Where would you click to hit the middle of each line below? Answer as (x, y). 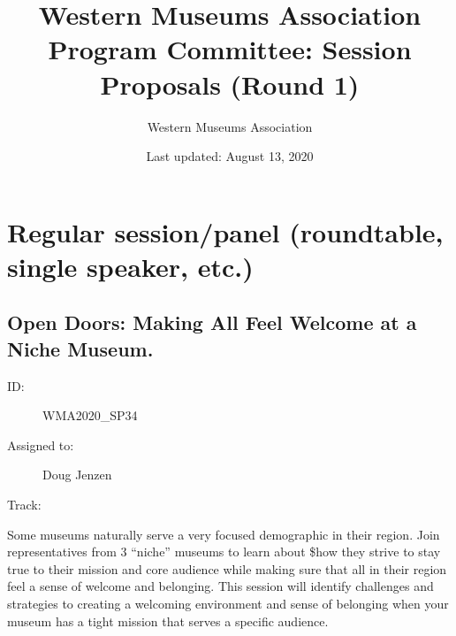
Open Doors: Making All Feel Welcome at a (212, 322)
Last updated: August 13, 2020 (230, 156)
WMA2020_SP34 (90, 415)
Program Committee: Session (230, 49)
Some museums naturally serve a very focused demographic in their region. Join (224, 534)
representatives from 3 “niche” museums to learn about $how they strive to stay (224, 552)
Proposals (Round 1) (230, 84)
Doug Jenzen (77, 475)
